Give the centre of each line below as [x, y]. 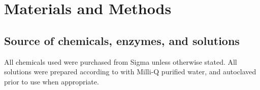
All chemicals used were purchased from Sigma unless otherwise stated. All [121, 61]
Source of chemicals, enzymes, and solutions [122, 40]
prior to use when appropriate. [52, 81]
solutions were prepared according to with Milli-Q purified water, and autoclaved [130, 72]
